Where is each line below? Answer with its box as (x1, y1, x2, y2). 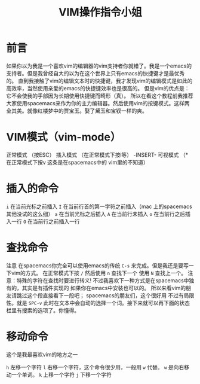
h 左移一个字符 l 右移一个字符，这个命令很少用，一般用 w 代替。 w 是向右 (6, 363, 184, 371)
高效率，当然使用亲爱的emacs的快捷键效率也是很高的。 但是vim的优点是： (6, 84, 190, 92)
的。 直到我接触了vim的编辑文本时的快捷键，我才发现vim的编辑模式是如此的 (6, 77, 193, 84)
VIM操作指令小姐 (59, 5, 142, 19)
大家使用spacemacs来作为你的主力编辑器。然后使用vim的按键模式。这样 (6, 99, 185, 106)
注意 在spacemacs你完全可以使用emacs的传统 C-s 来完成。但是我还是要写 (6, 261, 189, 269)
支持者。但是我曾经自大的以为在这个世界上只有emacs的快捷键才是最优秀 (6, 69, 185, 77)
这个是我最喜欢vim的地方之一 (6, 351, 78, 358)
